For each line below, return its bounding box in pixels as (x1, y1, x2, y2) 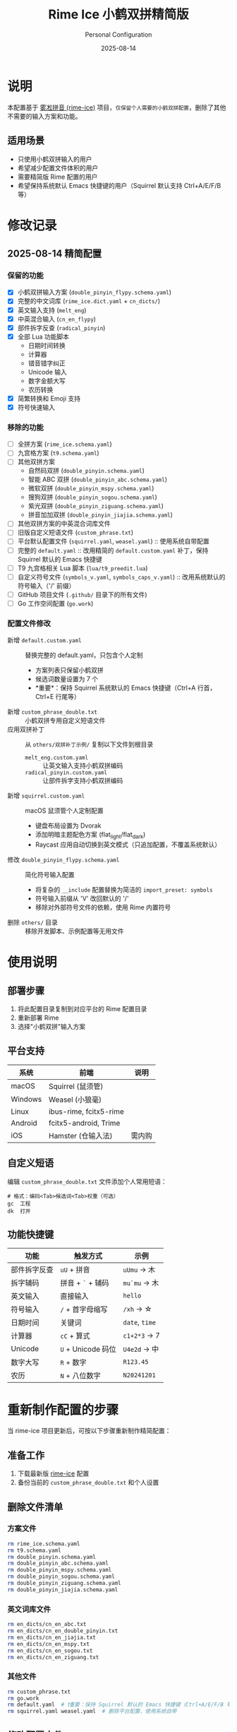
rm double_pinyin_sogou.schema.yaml (7, 1573, 115, 1580)
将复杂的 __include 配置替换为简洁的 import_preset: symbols (35, 885, 213, 894)
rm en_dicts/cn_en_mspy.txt (7, 1640, 90, 1647)
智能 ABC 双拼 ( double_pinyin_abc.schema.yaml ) (28, 475, 168, 484)
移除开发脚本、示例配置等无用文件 (25, 926, 124, 935)
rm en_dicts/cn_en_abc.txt (7, 1621, 87, 1628)
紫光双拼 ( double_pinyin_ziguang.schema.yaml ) (28, 502, 164, 510)
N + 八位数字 (60, 1371, 101, 1381)
